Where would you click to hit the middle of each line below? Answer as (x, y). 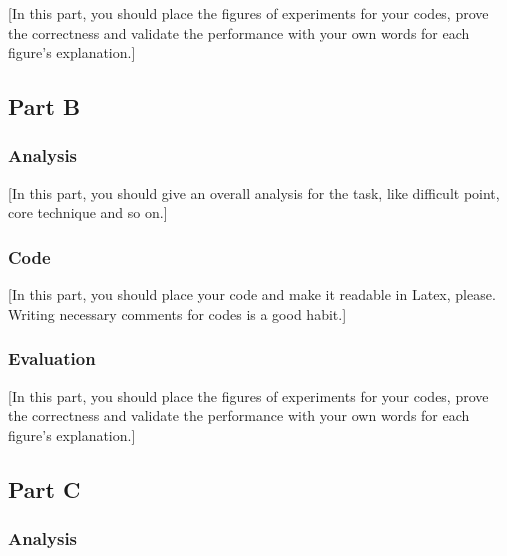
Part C (44, 488)
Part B (44, 106)
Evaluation (52, 358)
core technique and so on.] (88, 212)
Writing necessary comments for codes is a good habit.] (177, 313)
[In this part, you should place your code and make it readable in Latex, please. (252, 294)
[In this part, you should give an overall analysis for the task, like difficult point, (254, 192)
